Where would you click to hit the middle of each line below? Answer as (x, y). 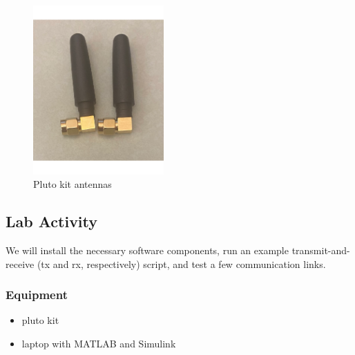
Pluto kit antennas (73, 184)
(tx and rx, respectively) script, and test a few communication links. (181, 263)
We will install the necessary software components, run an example (147, 250)
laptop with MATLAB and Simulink (99, 344)
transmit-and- (321, 250)
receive (20, 263)
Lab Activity (52, 221)
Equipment (37, 295)
